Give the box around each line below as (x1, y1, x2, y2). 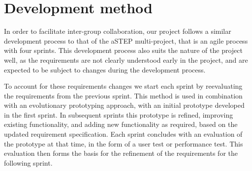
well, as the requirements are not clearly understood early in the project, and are (4, 54, 248, 65)
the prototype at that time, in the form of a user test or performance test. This (4, 138, 243, 148)
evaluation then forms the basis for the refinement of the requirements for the (4, 148, 238, 158)
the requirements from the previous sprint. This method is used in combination (4, 90, 243, 100)
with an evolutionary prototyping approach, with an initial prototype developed (4, 100, 245, 110)
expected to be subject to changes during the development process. (4, 64, 206, 74)
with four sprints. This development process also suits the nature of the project (4, 45, 243, 55)
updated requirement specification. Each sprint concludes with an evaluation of (4, 129, 243, 139)
